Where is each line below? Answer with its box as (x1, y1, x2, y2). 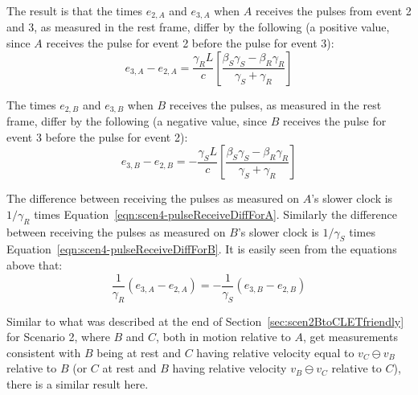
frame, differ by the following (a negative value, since (6, 113, 268, 130)
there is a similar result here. (6, 375, 149, 392)
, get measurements (302, 328, 398, 345)
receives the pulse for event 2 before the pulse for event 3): (46, 35, 334, 51)
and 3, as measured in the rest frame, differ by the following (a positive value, (6, 19, 390, 35)
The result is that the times (6, 2, 143, 19)
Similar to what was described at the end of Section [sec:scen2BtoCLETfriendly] (6, 312, 404, 329)
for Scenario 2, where (6, 328, 110, 345)
